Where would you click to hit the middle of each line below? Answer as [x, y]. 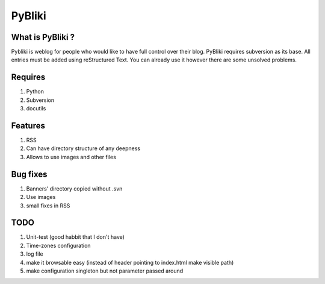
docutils [36, 109]
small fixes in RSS [48, 206]
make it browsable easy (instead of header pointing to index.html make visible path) [130, 262]
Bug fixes [29, 174]
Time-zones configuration [58, 245]
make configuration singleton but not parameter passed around [105, 271]
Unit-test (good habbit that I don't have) [75, 237]
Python [35, 92]
